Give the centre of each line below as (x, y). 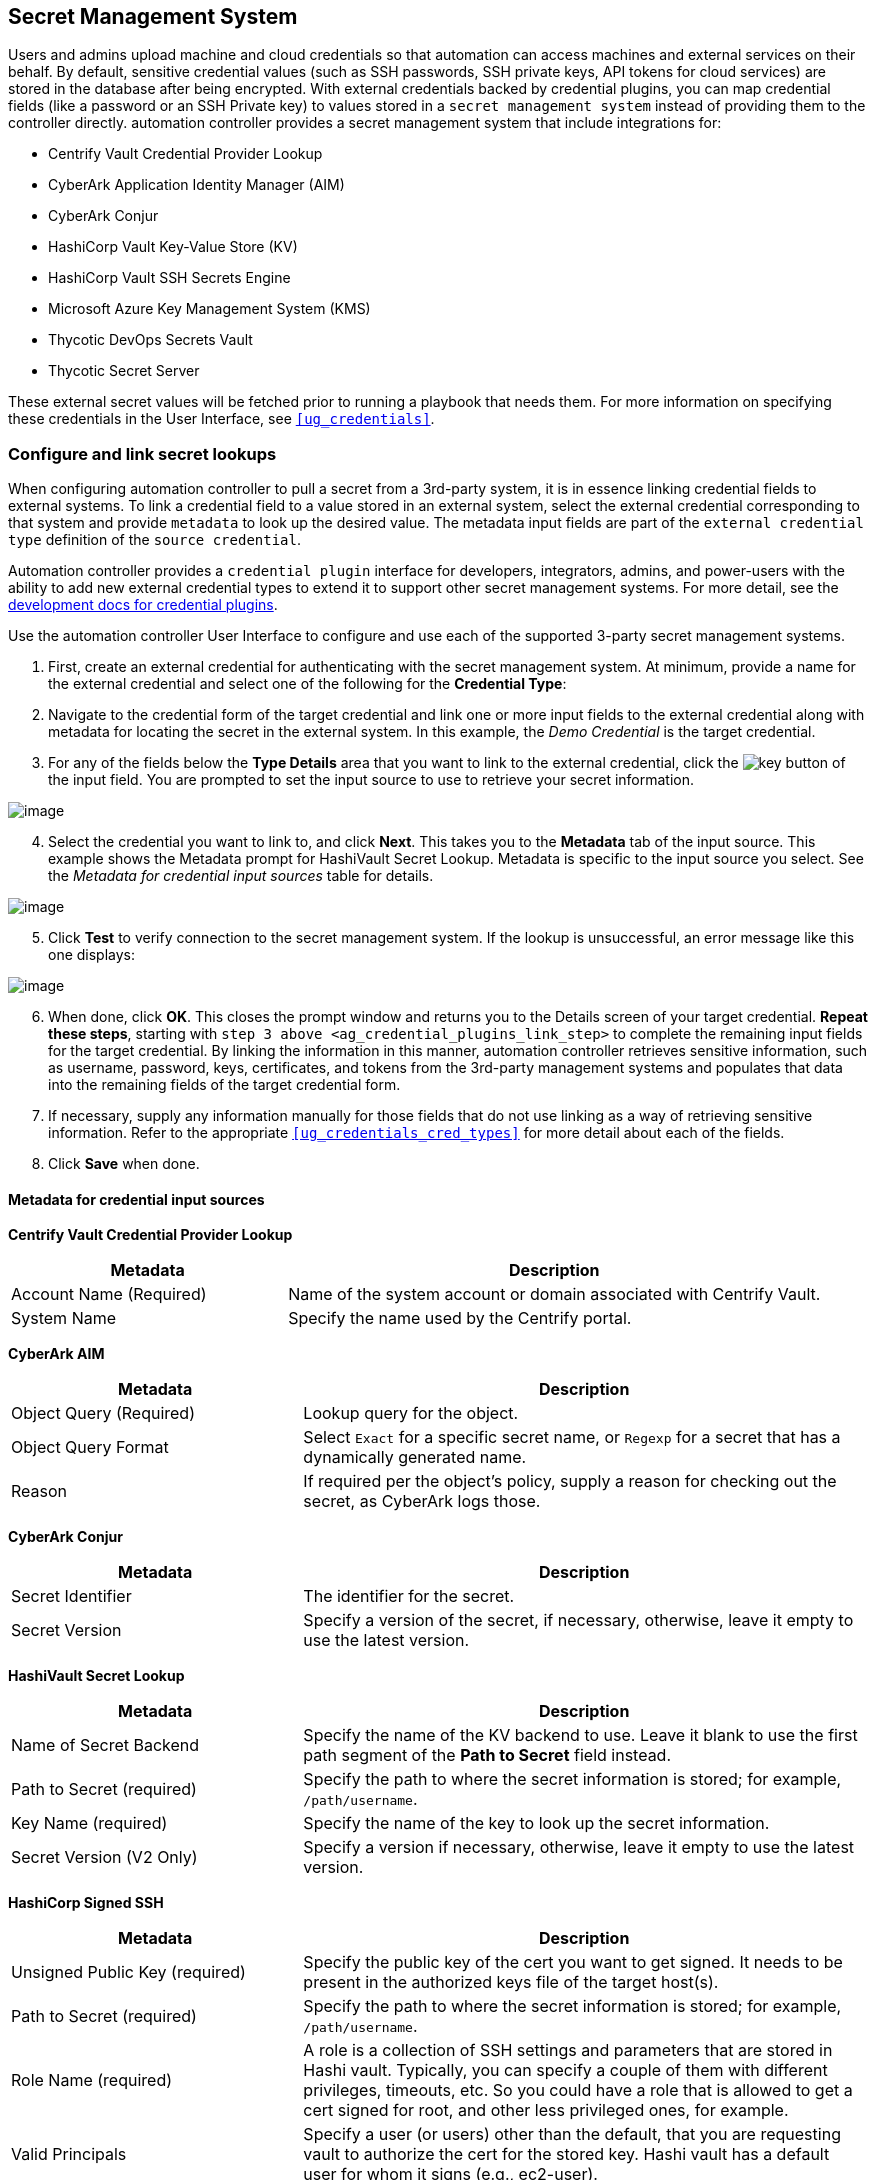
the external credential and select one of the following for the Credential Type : (307, 684)
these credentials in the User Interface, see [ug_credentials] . (221, 419)
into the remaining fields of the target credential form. (224, 1085)
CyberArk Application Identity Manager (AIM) (196, 185)
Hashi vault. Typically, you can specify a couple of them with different (565, 2070)
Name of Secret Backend (105, 1745)
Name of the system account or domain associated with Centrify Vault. (554, 1294)
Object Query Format (90, 1447)
